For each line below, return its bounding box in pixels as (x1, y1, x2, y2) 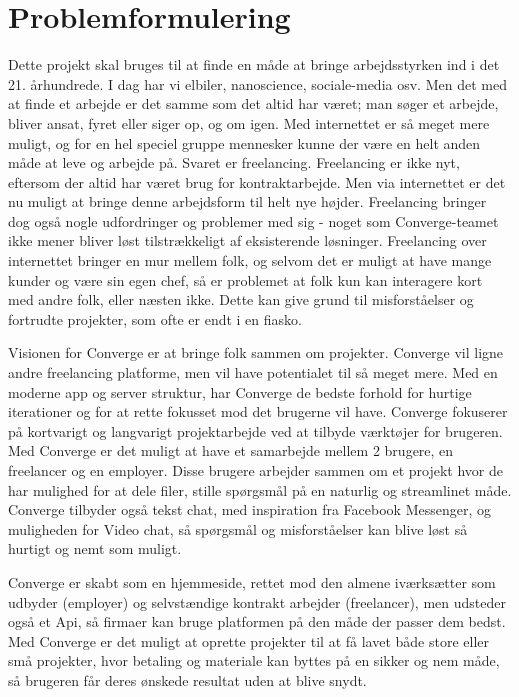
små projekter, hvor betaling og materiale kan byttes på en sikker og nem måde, (8, 650, 500, 671)
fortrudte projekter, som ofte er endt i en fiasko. (8, 308, 302, 329)
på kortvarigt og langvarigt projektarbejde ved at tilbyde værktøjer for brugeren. (8, 420, 503, 441)
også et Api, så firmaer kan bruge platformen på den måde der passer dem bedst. (8, 611, 506, 632)
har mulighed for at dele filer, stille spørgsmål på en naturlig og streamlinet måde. (8, 479, 512, 500)
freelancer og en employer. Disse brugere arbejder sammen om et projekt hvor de (8, 460, 504, 480)
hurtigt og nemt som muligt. (8, 538, 182, 559)
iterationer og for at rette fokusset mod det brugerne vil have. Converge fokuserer (8, 401, 508, 422)
